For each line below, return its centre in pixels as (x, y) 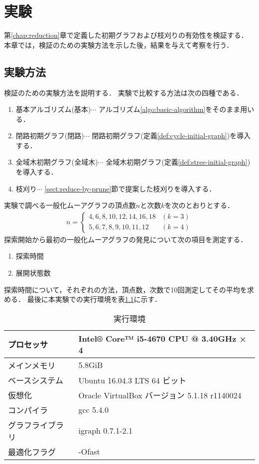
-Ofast (89, 452)
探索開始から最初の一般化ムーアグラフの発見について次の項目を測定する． (126, 239)
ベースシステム (36, 380)
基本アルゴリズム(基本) (53, 109)
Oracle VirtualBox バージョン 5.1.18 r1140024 (160, 395)
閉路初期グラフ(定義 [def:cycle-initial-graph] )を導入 (171, 136)
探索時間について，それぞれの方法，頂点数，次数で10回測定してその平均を (126, 289)
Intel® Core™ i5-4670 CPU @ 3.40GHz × (162, 338)
